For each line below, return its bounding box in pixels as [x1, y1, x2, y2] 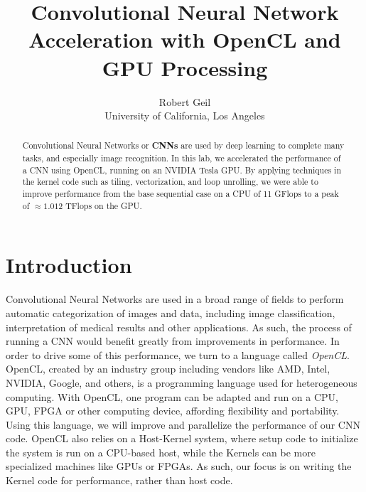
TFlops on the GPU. [65, 199, 142, 211]
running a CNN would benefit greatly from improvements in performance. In [6, 333, 340, 348]
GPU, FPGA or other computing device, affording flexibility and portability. [6, 403, 340, 418]
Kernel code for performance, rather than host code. [6, 473, 233, 488]
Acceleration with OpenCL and [28, 25, 341, 54]
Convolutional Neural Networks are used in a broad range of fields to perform [6, 292, 344, 306]
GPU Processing [102, 53, 268, 82]
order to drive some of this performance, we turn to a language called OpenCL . [6, 347, 350, 362]
